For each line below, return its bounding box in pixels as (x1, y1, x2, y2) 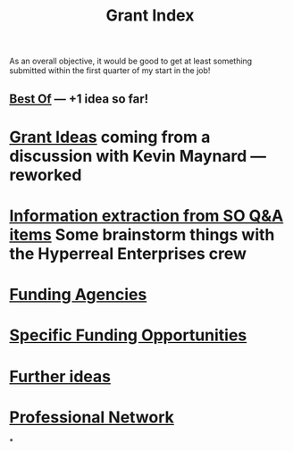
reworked (9, 164, 82, 185)
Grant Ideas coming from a (9, 127, 211, 147)
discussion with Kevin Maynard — (9, 146, 266, 166)
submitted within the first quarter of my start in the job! (9, 65, 211, 76)
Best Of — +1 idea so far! (9, 91, 149, 106)
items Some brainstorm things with (9, 224, 275, 245)
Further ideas (9, 366, 112, 387)
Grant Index (105, 5, 195, 26)
